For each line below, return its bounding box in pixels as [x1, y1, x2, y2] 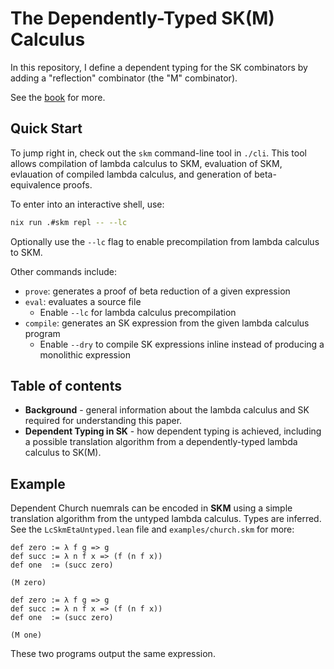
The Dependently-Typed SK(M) [10, 7, 275, 30]
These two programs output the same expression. [10, 648, 216, 660]
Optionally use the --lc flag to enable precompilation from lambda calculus [10, 235, 320, 247]
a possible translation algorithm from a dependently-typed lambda [24, 436, 298, 448]
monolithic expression [39, 348, 131, 361]
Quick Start [10, 120, 83, 137]
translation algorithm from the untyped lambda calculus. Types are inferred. [10, 513, 322, 525]
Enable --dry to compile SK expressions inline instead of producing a [39, 338, 325, 350]
